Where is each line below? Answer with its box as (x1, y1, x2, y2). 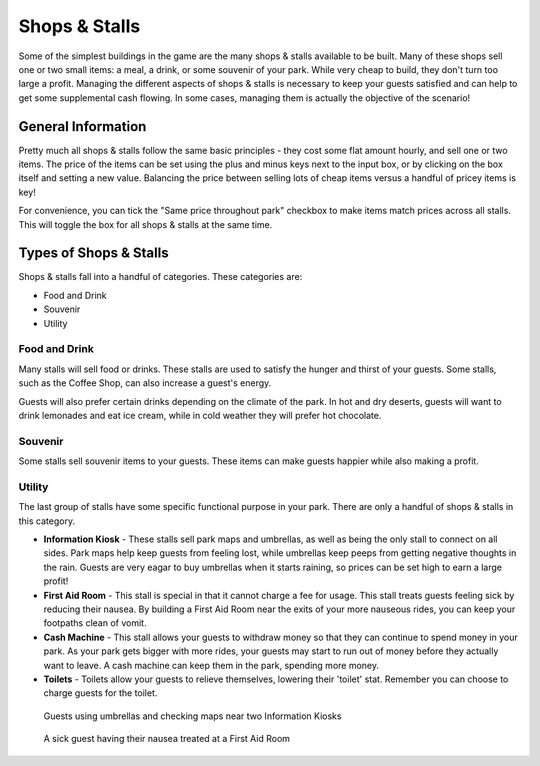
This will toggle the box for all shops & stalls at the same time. (18, 218, 273, 230)
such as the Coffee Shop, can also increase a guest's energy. (18, 377, 272, 389)
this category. (18, 515, 75, 527)
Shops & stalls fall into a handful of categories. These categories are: (18, 271, 303, 283)
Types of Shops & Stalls (18, 245, 169, 262)
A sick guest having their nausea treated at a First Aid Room (43, 733, 290, 745)
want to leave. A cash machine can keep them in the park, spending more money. (43, 659, 380, 671)
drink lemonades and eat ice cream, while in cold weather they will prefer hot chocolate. (18, 409, 382, 421)
